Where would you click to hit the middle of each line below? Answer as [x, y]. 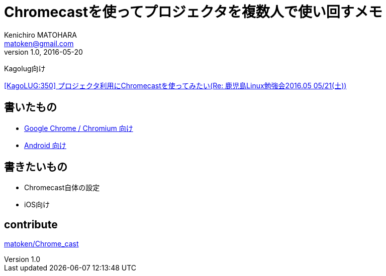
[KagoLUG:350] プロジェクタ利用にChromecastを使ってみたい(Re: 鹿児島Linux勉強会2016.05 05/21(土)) [175, 85]
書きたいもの [36, 167]
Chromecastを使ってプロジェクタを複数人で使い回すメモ [193, 12]
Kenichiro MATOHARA [40, 35]
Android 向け [45, 145]
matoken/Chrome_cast [41, 244]
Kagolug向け [25, 68]
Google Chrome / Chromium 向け [79, 128]
